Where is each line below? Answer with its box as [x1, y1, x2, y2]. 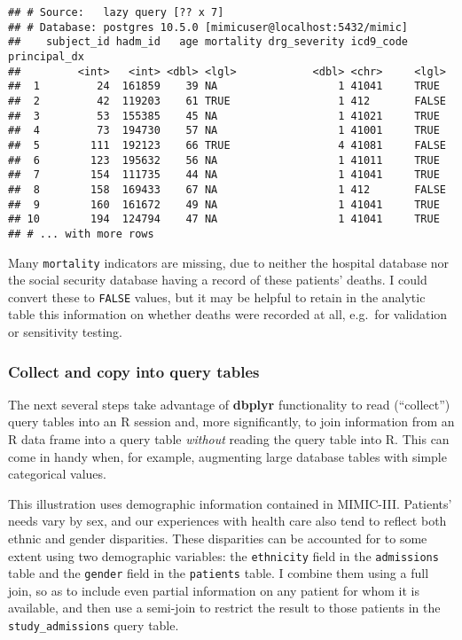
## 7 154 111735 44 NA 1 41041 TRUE [8, 168, 440, 182]
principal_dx [8, 50, 84, 63]
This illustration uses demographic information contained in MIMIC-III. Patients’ [8, 494, 452, 512]
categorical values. [8, 464, 106, 483]
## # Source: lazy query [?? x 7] [8, 6, 224, 19]
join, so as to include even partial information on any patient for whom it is [8, 581, 419, 599]
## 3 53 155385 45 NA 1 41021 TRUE [8, 109, 440, 122]
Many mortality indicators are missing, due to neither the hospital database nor [8, 253, 450, 271]
